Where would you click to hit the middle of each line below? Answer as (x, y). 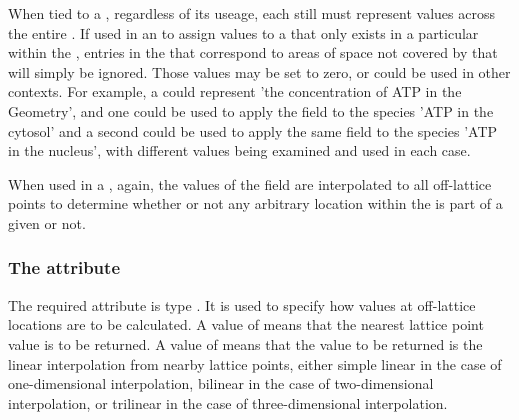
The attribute (64, 267)
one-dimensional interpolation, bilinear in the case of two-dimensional (221, 383)
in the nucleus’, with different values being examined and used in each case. (239, 150)
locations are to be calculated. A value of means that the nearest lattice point (246, 324)
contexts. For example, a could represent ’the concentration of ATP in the (235, 91)
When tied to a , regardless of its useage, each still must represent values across (251, 13)
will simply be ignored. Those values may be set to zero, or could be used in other (259, 71)
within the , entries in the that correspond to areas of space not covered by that (253, 52)
